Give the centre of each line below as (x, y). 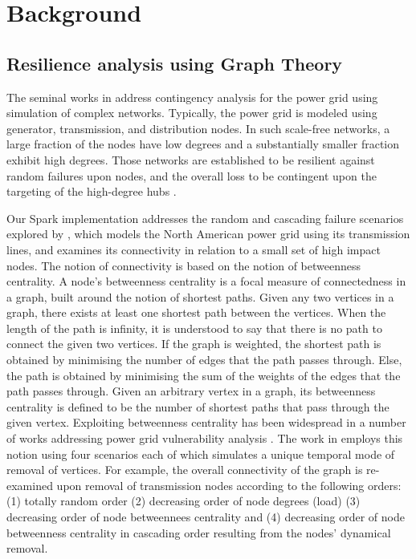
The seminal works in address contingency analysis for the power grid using (192, 97)
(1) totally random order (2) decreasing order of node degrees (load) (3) (184, 501)
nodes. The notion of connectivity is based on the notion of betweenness (184, 265)
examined (30, 485)
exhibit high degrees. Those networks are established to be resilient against (191, 159)
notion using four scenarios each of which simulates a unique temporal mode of (201, 454)
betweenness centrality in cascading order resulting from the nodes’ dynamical (199, 532)
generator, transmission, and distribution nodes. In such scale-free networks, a (198, 128)
